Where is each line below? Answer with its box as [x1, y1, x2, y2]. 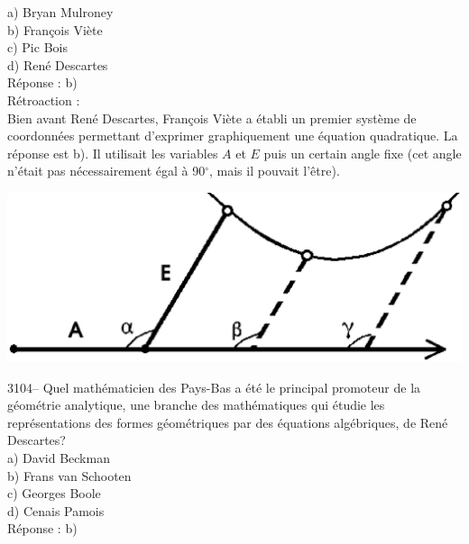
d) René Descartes [7, 55, 108, 74]
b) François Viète [7, 20, 103, 39]
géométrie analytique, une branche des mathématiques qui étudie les [7, 395, 385, 414]
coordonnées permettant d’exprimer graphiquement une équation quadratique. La [7, 126, 458, 145]
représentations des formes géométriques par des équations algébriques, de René [7, 413, 448, 431]
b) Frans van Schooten [7, 466, 132, 485]
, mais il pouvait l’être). [209, 161, 340, 180]
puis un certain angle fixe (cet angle [263, 143, 462, 162]
